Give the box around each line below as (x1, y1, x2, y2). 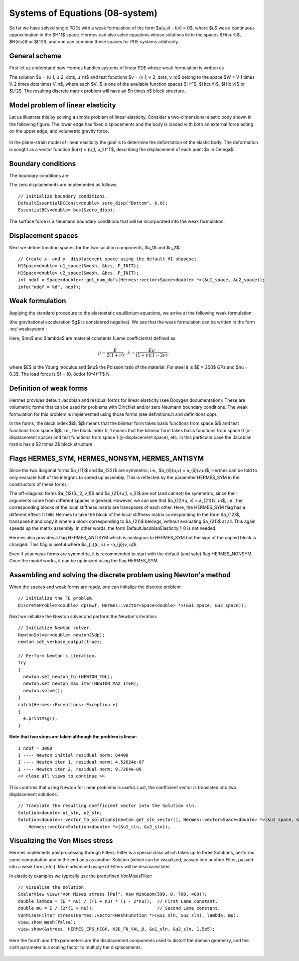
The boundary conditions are (9, 172, 69, 178)
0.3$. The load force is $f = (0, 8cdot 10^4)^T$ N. (9, 371, 111, 377)
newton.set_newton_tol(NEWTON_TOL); (23, 674, 113, 680)
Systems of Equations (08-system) (9, 7, 158, 18)
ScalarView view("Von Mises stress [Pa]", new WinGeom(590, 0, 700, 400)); (18, 891, 207, 897)
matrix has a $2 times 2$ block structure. (9, 441, 94, 447)
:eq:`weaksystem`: (9, 326, 47, 332)
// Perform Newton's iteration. (18, 653, 97, 658)
